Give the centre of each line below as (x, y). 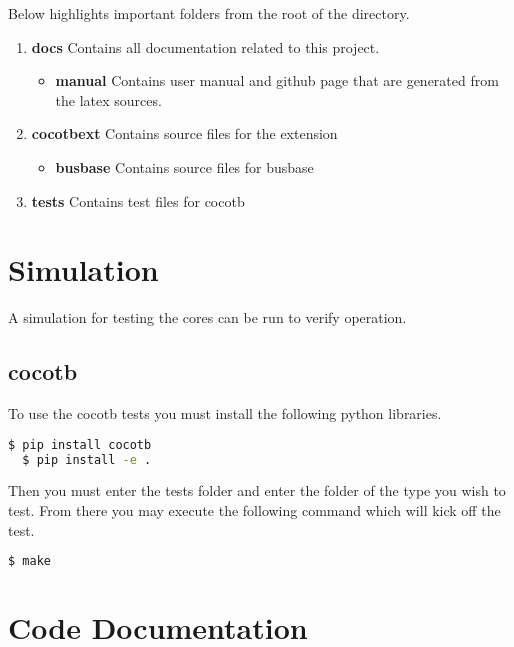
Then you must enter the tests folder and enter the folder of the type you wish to (257, 490)
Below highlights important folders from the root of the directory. (209, 13)
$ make (29, 561)
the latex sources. (108, 99)
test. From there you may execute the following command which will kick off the (254, 510)
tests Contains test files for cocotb (138, 200)
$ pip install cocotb (80, 444)
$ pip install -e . (87, 459)
